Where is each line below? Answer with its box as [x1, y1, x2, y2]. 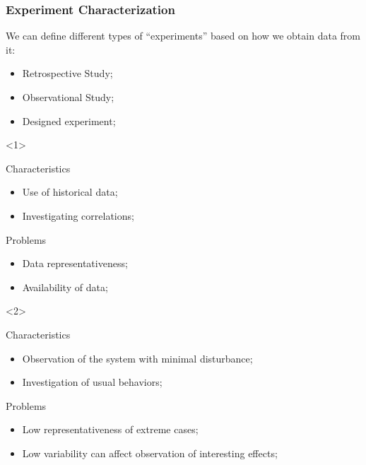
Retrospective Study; [22, 66, 113, 81]
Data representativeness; [22, 256, 128, 271]
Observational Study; [22, 90, 114, 104]
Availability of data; [22, 279, 108, 294]
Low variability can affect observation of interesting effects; [22, 445, 278, 460]
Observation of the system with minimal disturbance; [22, 351, 253, 365]
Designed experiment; [22, 113, 116, 128]
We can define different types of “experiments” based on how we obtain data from [6, 28, 360, 43]
